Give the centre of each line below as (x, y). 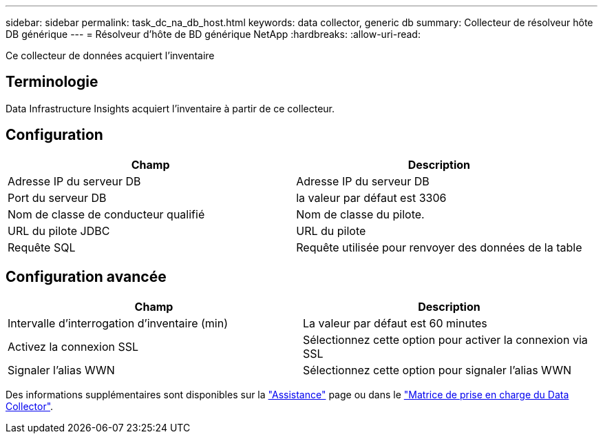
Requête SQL (42, 247)
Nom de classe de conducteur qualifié (106, 214)
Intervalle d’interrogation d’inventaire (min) (118, 323)
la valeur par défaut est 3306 (371, 197)
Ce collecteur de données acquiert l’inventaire (110, 55)
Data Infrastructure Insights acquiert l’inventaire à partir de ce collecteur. (170, 108)
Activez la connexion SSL (73, 346)
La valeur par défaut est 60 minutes (395, 323)
